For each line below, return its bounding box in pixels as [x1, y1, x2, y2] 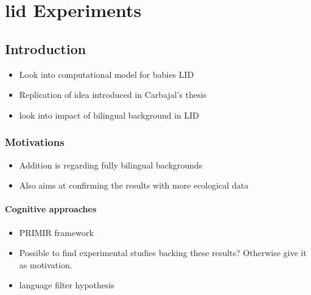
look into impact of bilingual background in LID [19, 108, 200, 121]
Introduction [5, 39, 86, 58]
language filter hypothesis [19, 279, 114, 291]
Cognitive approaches [5, 203, 97, 215]
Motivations [5, 134, 65, 150]
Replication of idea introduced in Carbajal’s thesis [19, 88, 207, 101]
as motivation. [19, 258, 72, 271]
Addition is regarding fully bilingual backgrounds [19, 158, 203, 171]
